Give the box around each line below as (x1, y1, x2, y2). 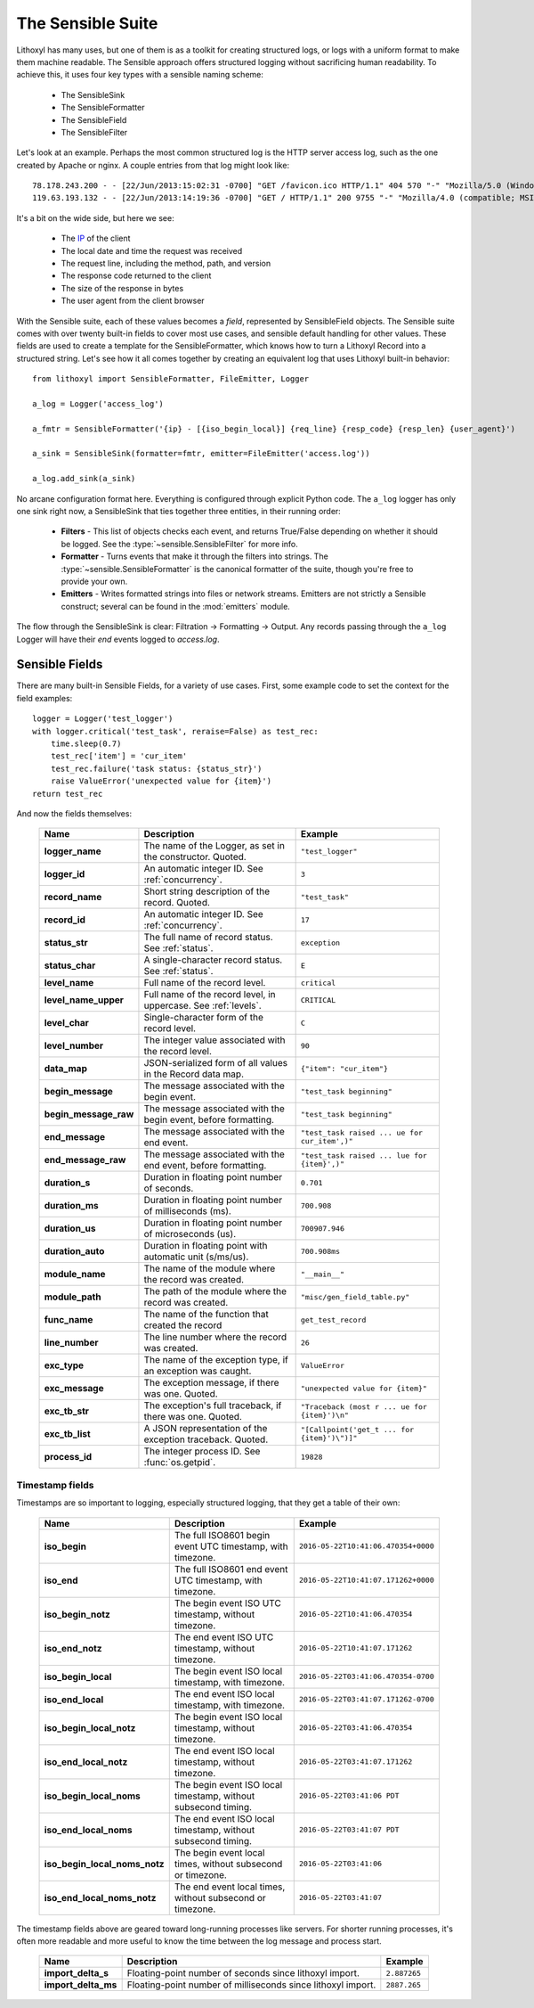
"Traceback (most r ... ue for (300, 1402, 427, 1412)
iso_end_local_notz (44, 1756, 128, 1768)
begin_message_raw (44, 1108, 134, 1120)
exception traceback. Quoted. (143, 1433, 269, 1446)
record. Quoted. (143, 897, 211, 909)
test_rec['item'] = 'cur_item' (50, 751, 188, 761)
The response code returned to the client (61, 270, 212, 281)
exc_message (44, 1382, 104, 1395)
